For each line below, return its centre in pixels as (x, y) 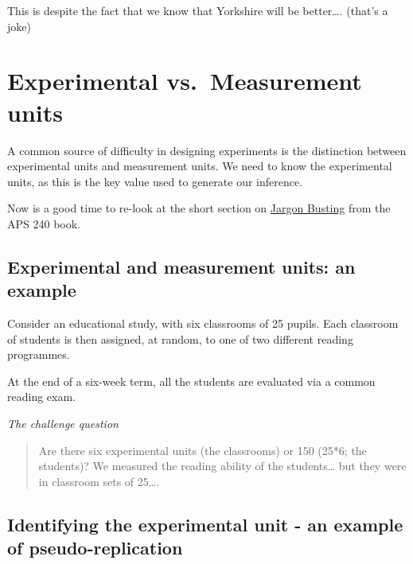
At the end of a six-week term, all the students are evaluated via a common (191, 381)
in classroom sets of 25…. (99, 481)
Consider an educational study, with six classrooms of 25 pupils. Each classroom (203, 323)
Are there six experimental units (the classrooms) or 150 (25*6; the (203, 450)
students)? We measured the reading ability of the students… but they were (222, 466)
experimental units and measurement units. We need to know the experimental (200, 166)
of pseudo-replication (95, 548)
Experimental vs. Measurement (185, 81)
